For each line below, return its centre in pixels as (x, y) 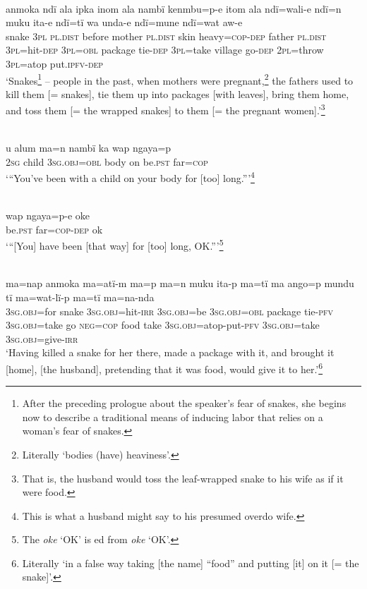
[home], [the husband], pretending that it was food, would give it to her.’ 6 (164, 368)
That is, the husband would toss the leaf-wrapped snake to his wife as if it (183, 478)
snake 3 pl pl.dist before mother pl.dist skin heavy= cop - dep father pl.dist (166, 36)
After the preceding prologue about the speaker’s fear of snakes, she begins (184, 403)
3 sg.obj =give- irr (42, 338)
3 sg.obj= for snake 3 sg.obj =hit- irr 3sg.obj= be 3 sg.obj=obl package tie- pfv (170, 311)
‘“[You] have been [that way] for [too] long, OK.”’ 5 (115, 245)
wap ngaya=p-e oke (48, 215)
